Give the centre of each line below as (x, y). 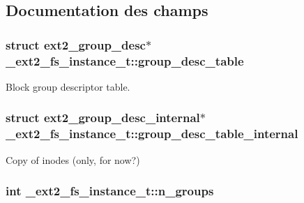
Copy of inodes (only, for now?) (73, 159)
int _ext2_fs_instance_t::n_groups (110, 191)
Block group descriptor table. (68, 86)
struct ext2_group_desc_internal (103, 118)
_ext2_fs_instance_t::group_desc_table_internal (152, 134)
